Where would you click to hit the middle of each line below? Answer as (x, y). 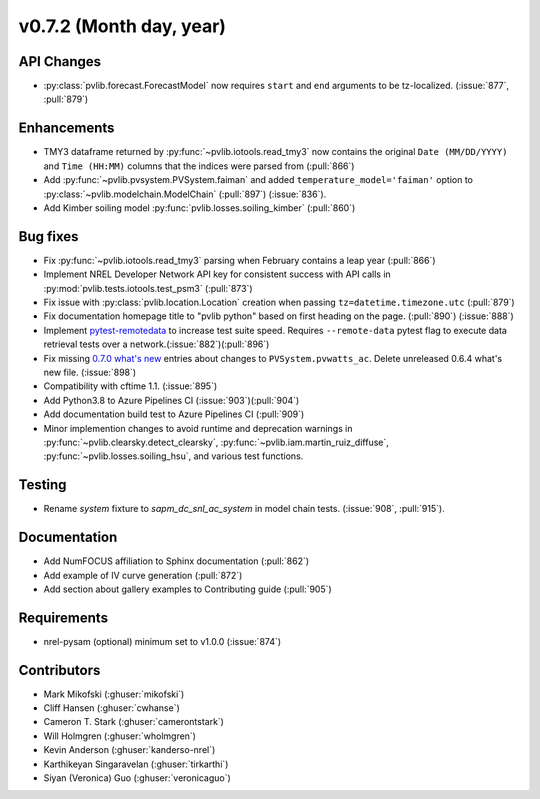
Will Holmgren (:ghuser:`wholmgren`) (120, 736)
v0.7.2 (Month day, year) (122, 26)
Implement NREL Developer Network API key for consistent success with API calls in (217, 274)
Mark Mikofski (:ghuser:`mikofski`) (114, 694)
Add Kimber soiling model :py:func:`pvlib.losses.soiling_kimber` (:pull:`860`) (199, 207)
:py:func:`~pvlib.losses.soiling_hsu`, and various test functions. (173, 456)
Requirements (63, 617)
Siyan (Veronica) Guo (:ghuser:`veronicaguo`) (137, 778)
